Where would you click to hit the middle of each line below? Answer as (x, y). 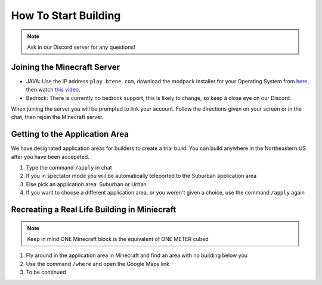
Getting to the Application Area (70, 134)
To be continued (46, 272)
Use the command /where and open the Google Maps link (98, 264)
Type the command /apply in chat (69, 168)
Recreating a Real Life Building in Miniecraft (94, 210)
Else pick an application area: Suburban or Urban (86, 184)
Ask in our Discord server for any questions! (81, 47)
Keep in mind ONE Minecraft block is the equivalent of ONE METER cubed (118, 239)
